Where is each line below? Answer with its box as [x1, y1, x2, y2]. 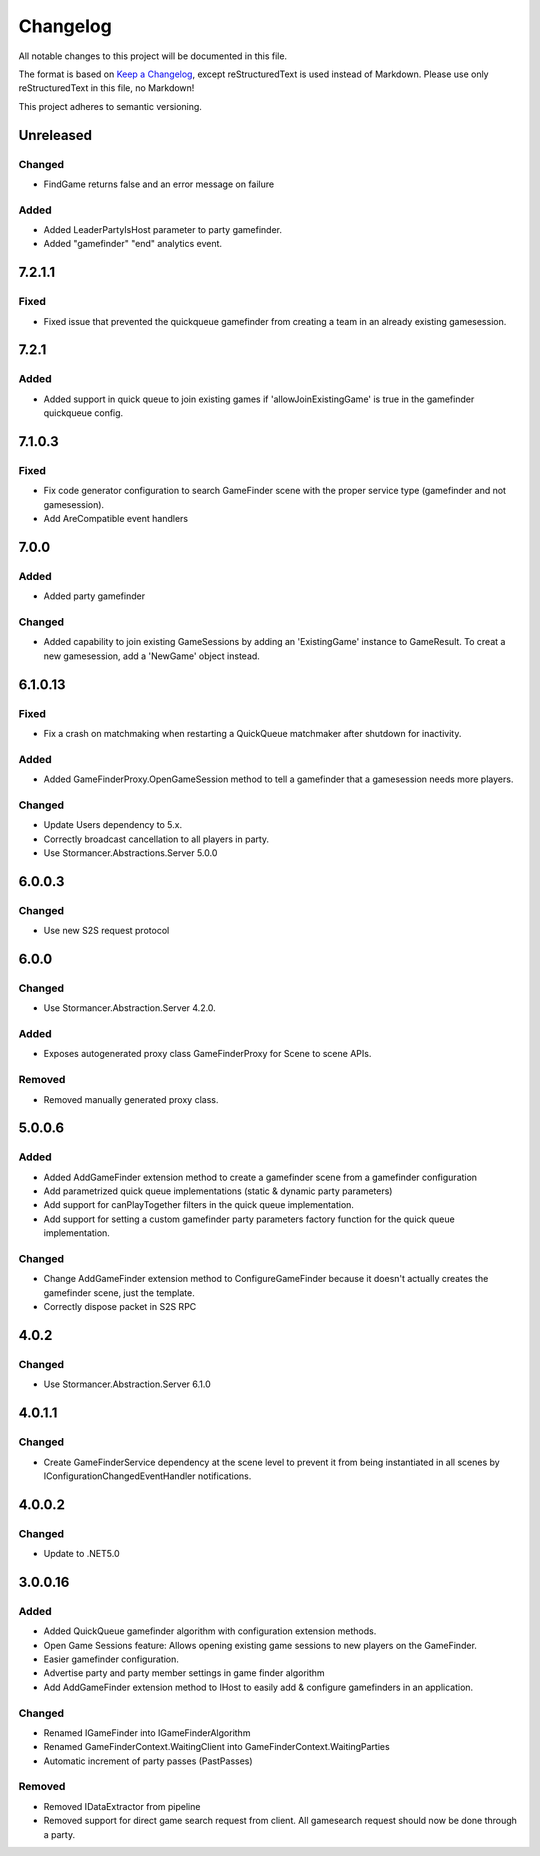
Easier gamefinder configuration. [43, 1653, 179, 1665]
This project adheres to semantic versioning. [18, 100, 202, 112]
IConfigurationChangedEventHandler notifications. [43, 1470, 252, 1482]
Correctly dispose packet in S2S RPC [43, 1301, 197, 1313]
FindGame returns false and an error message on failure [43, 178, 275, 190]
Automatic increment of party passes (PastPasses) [43, 1755, 254, 1767]
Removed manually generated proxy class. [43, 1093, 219, 1105]
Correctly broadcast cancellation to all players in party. [43, 833, 270, 845]
